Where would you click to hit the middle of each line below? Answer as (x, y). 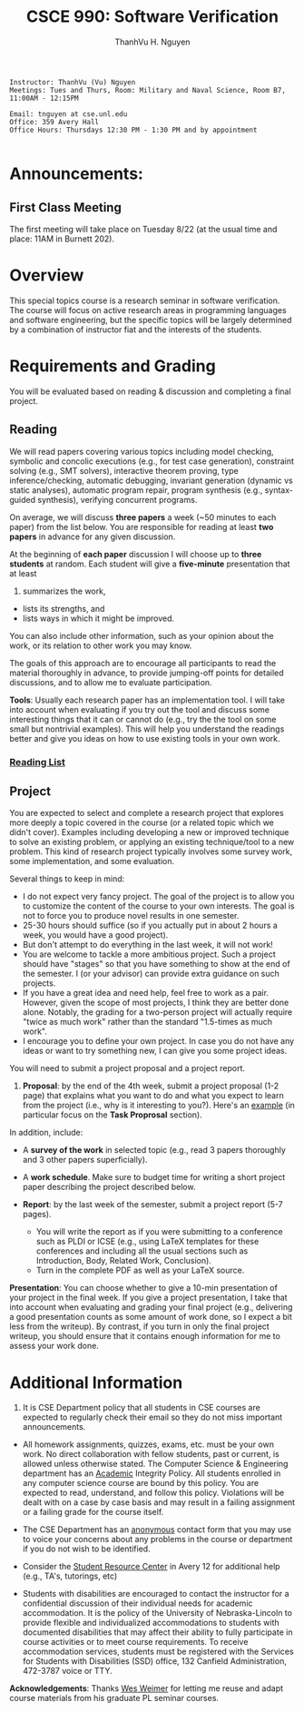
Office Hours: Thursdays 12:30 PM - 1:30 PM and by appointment (133, 130)
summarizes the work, (64, 591)
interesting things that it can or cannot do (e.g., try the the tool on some (143, 719)
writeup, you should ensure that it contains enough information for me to (145, 1336)
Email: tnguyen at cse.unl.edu (69, 114)
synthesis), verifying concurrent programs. (118, 499)
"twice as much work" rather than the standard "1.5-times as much (147, 1022)
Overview (47, 275)
